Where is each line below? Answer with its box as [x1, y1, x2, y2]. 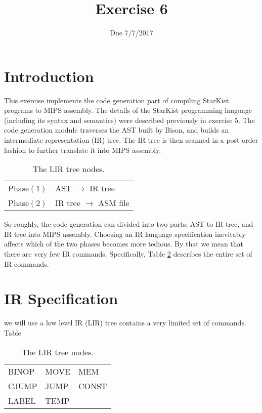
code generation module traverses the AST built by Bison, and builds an [4, 125, 229, 135]
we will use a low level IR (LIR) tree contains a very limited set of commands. [4, 317, 246, 328]
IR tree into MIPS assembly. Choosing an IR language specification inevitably [4, 228, 246, 239]
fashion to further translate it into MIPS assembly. [4, 144, 161, 155]
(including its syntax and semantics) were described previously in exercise [4, 114, 233, 125]
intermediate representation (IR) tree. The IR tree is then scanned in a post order [4, 135, 258, 145]
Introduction [4, 65, 94, 86]
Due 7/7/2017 [110, 27, 153, 38]
